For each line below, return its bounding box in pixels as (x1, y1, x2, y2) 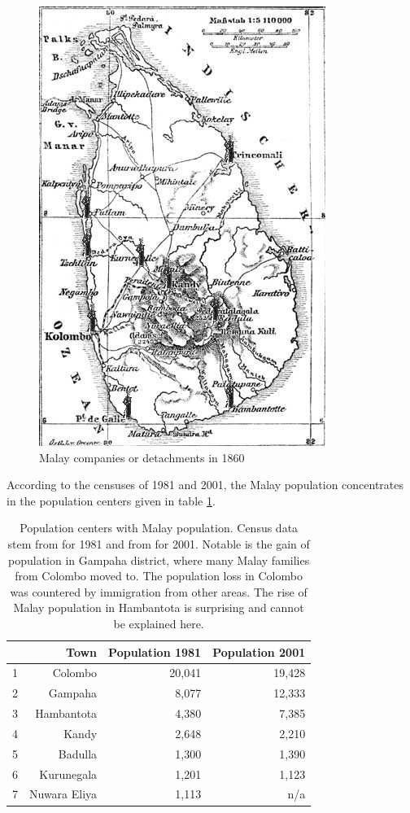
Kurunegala (39, 765, 98, 782)
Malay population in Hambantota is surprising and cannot (13, 599, 304, 616)
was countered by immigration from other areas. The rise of (10, 583, 307, 600)
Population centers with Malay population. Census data (20, 519, 299, 536)
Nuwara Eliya (29, 785, 98, 802)
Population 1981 (108, 643, 202, 660)
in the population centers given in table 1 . (7, 492, 216, 509)
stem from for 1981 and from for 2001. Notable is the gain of (7, 535, 310, 552)
